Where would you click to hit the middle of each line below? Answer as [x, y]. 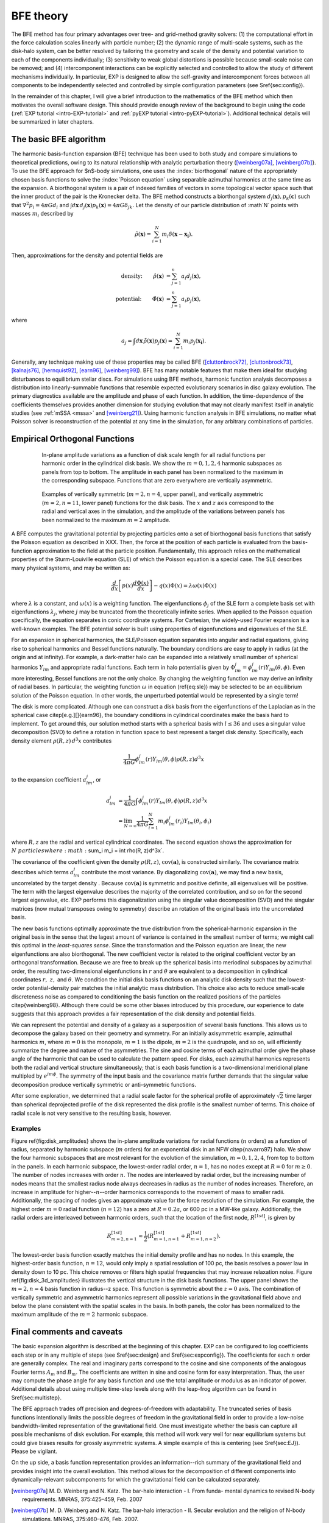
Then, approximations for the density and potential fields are [87, 255]
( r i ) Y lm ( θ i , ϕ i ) [193, 822]
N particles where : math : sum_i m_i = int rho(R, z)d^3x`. [88, 850]
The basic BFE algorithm [58, 139]
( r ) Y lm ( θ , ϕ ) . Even [281, 668]
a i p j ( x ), [191, 300]
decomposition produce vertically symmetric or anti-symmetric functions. [104, 1084]
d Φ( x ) [141, 583]
